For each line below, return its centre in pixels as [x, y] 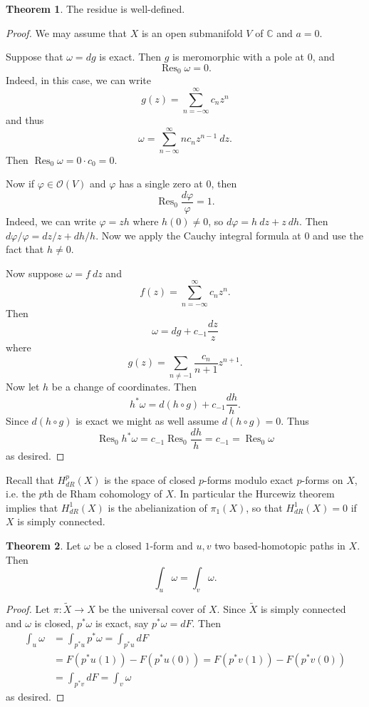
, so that [264, 507]
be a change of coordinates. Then [124, 386]
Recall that [30, 479]
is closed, [54, 623]
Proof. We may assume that [67, 32]
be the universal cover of [152, 609]
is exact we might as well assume [147, 421]
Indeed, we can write [51, 221]
